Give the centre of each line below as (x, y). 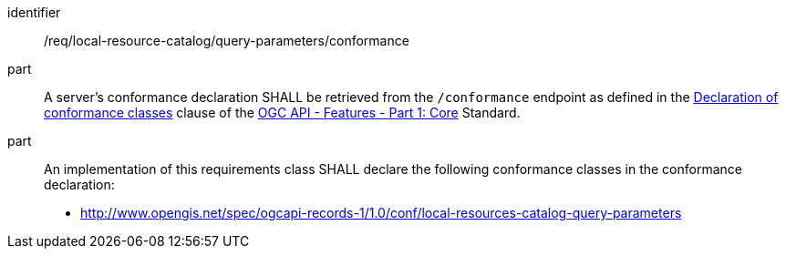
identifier (34, 12)
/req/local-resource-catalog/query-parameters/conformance (227, 41)
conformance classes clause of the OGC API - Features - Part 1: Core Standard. (282, 113)
